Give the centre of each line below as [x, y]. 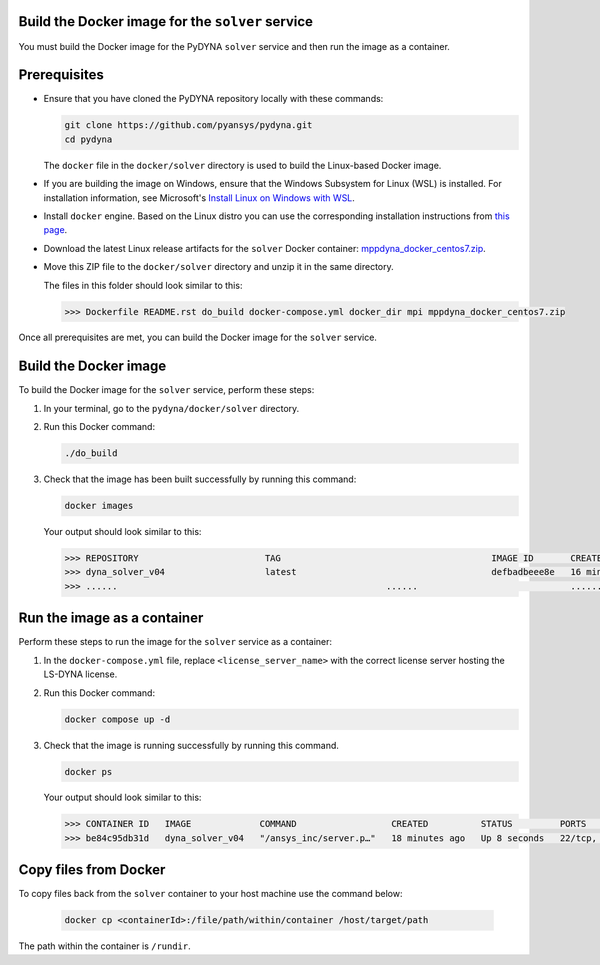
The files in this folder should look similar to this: [143, 285]
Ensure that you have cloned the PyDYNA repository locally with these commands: [213, 99]
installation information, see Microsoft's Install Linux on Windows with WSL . [199, 197]
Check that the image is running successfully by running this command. [191, 745]
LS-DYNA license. [80, 674]
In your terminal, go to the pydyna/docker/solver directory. [171, 408]
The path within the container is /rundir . [105, 946]
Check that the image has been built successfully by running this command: [200, 479]
